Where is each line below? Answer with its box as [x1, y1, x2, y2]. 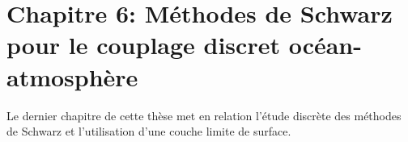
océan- [288, 28, 362, 61]
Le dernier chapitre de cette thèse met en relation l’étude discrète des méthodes [6, 106, 402, 123]
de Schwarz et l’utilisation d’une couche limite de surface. [6, 123, 291, 140]
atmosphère [6, 60, 138, 93]
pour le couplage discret [6, 28, 280, 61]
